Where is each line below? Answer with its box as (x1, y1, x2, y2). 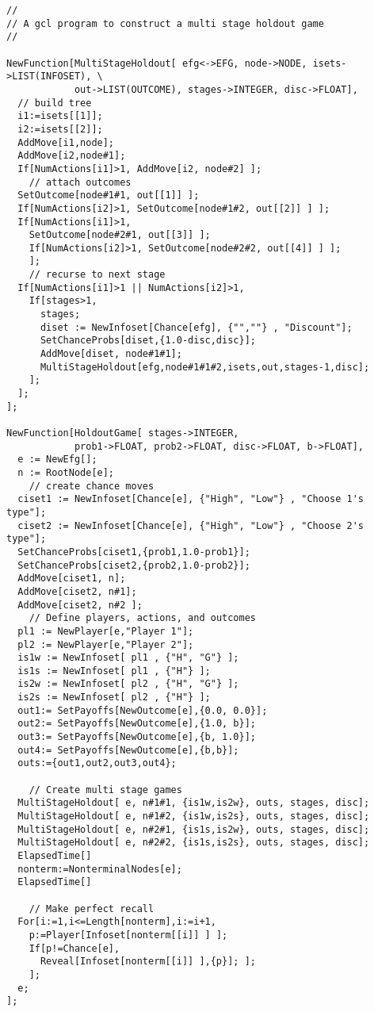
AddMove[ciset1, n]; (17, 573, 126, 585)
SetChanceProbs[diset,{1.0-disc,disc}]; (40, 335, 256, 347)
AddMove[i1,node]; (17, 136, 115, 148)
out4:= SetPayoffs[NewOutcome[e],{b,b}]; (17, 744, 239, 756)
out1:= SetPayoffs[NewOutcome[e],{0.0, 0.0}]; (17, 704, 268, 716)
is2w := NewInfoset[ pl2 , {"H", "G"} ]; (17, 678, 239, 690)
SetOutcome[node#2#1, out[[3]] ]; (29, 229, 211, 241)
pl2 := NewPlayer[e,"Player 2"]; (17, 638, 194, 650)
